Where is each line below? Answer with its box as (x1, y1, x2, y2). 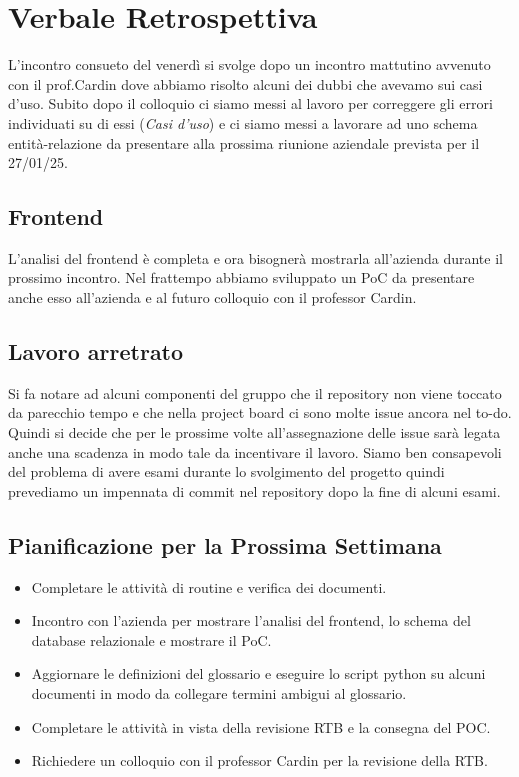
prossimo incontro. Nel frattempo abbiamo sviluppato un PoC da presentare (8, 267, 475, 288)
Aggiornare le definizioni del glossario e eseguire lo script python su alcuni (31, 663, 486, 684)
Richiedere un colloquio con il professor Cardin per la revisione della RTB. (31, 750, 488, 771)
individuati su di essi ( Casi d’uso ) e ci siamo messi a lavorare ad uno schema (8, 112, 478, 133)
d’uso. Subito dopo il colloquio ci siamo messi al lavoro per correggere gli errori (8, 93, 493, 114)
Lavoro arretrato (8, 336, 184, 367)
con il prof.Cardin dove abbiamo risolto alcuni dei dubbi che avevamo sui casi (8, 73, 483, 94)
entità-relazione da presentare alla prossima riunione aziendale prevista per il (8, 132, 480, 153)
